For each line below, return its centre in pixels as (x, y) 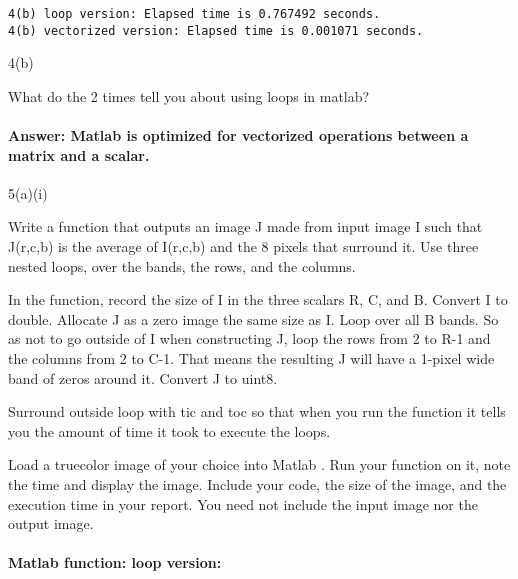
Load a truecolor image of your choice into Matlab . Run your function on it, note (259, 464)
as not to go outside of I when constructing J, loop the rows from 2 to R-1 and (249, 338)
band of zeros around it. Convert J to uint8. (143, 377)
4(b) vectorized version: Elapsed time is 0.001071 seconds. (216, 30)
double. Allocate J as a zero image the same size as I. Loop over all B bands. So (253, 318)
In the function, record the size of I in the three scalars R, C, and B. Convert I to (258, 299)
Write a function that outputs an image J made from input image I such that (245, 226)
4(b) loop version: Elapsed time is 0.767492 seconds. (194, 14)
